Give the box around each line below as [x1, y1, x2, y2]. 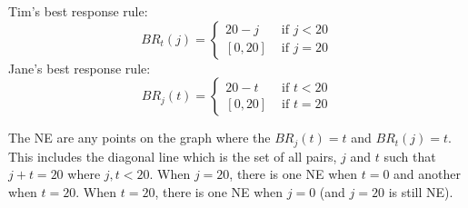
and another [393, 164, 462, 183]
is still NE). [388, 182, 453, 201]
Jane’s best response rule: [8, 58, 151, 77]
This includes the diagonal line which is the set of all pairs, [8, 146, 337, 165]
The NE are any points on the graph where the [8, 128, 271, 147]
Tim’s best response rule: [8, 2, 148, 20]
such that [383, 146, 436, 165]
